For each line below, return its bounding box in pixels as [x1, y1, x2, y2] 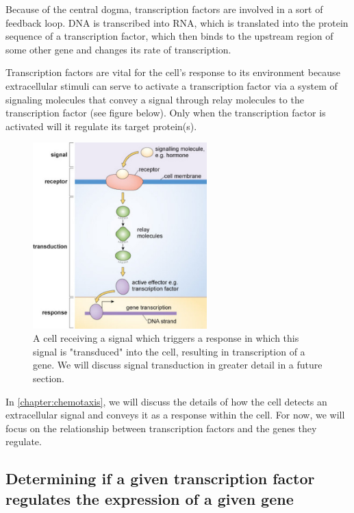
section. [33, 371, 64, 386]
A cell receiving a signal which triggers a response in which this [33, 331, 299, 345]
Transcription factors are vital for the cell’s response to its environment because [5, 65, 340, 79]
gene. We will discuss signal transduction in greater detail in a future [33, 358, 323, 372]
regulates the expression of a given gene [5, 488, 294, 509]
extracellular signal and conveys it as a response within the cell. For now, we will [5, 408, 345, 422]
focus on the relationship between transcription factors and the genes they [5, 421, 317, 435]
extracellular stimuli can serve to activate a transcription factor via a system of [5, 78, 338, 92]
